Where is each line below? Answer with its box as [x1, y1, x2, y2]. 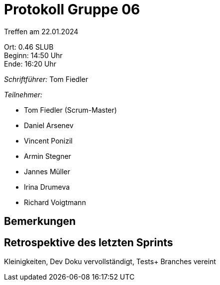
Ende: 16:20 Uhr [4, 59, 57, 68]
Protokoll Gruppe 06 [4, 1, 140, 18]
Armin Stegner [24, 151, 71, 160]
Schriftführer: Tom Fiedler [4, 74, 88, 83]
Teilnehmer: [4, 90, 43, 99]
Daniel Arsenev [24, 121, 74, 130]
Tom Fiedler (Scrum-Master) [24, 105, 117, 114]
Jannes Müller [24, 167, 71, 176]
